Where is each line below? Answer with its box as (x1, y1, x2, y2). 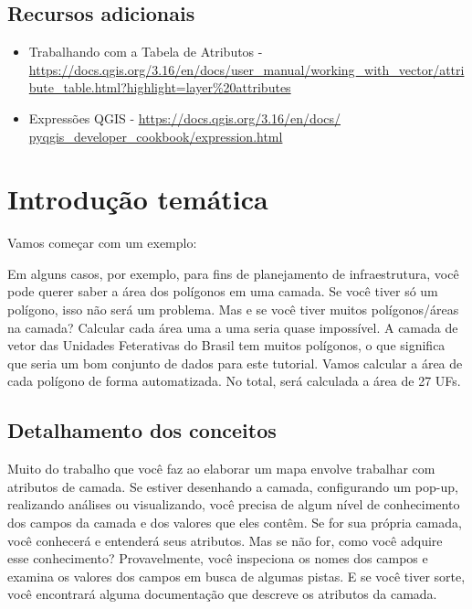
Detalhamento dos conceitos (7, 416, 277, 444)
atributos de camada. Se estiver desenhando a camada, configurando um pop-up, (7, 476, 458, 496)
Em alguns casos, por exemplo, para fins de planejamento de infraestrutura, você (7, 263, 459, 283)
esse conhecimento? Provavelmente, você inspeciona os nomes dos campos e (7, 549, 428, 568)
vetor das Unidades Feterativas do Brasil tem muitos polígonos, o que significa (7, 336, 446, 355)
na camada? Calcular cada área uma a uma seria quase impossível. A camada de (7, 317, 458, 337)
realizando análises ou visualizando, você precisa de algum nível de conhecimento (7, 495, 460, 514)
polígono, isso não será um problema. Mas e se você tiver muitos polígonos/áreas (7, 300, 459, 319)
